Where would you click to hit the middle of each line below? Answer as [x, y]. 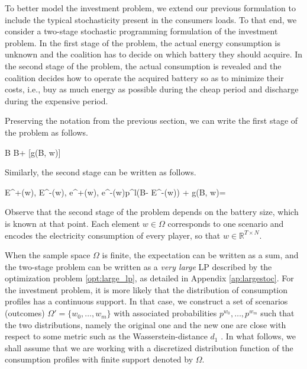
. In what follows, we [258, 336]
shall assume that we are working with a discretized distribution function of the [149, 347]
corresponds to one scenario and [226, 223]
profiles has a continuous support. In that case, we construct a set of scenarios [146, 301]
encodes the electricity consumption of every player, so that [113, 235]
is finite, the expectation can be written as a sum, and [200, 255]
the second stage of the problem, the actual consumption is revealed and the [143, 65]
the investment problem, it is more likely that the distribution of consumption [146, 289]
